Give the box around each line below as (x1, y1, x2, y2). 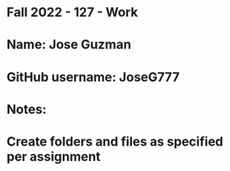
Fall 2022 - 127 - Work (6, 4, 138, 20)
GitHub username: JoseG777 (6, 69, 180, 85)
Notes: (6, 101, 47, 117)
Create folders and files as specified (6, 134, 224, 149)
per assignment (6, 148, 101, 165)
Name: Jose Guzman (6, 37, 132, 53)
